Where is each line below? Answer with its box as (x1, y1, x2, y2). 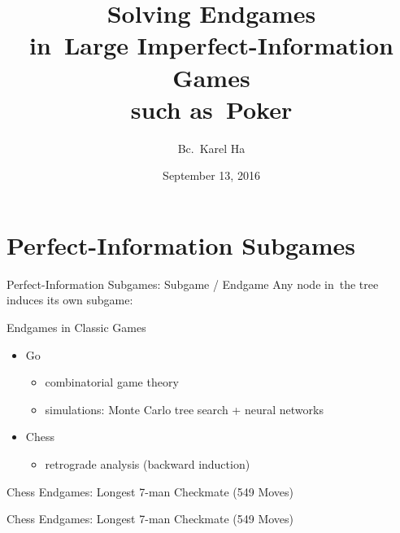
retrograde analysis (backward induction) (45, 455, 250, 472)
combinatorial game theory (45, 374, 179, 391)
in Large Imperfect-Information (28, 28, 393, 62)
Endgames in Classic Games (7, 319, 146, 335)
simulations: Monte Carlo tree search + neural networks (45, 400, 324, 417)
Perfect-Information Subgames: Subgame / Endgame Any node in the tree (7, 275, 379, 292)
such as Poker (130, 92, 293, 125)
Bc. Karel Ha (177, 139, 246, 156)
